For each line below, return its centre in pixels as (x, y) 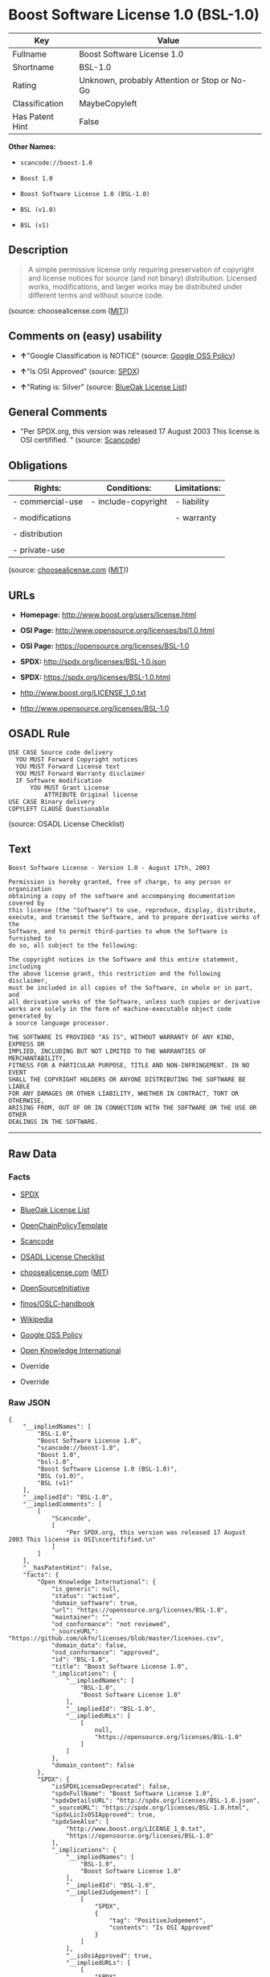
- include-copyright (129, 502)
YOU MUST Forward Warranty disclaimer (81, 773)
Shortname (33, 67)
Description (38, 250)
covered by (27, 903)
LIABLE (19, 1086)
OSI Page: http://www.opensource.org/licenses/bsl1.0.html (117, 630)
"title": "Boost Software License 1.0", (120, 1667)
